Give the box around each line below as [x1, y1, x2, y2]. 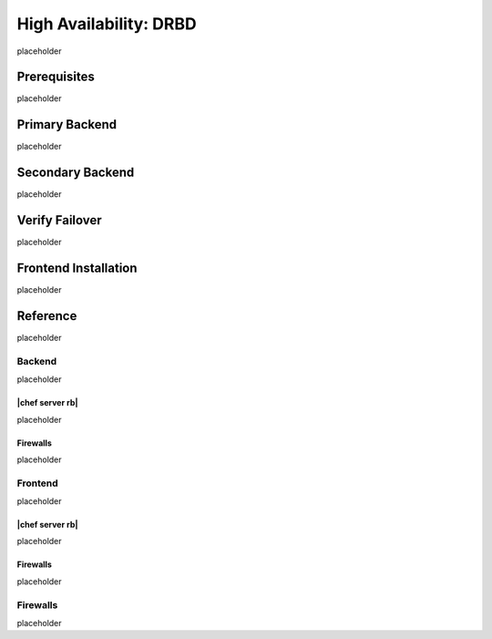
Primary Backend [16, 117, 118, 132]
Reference [16, 308, 77, 324]
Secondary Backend [16, 165, 135, 180]
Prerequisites [16, 69, 95, 85]
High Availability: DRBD [16, 14, 197, 34]
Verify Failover [16, 212, 102, 228]
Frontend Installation [16, 260, 138, 275]
